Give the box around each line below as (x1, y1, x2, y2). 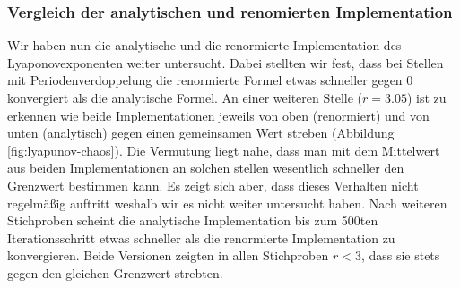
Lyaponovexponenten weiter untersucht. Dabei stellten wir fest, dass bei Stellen (7, 53, 444, 72)
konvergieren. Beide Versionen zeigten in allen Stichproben (7, 246, 329, 265)
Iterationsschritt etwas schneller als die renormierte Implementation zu (7, 228, 395, 247)
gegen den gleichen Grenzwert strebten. (7, 263, 223, 282)
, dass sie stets (360, 246, 440, 265)
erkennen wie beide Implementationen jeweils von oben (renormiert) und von (7, 106, 430, 124)
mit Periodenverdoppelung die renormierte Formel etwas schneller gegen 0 (7, 71, 413, 89)
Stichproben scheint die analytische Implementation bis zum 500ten (7, 211, 378, 230)
